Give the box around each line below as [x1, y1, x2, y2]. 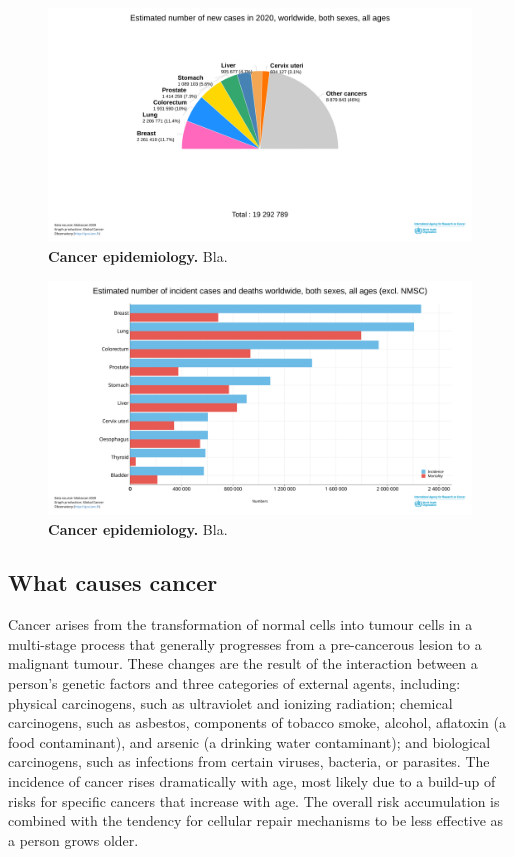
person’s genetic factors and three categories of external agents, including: [8, 673, 461, 694]
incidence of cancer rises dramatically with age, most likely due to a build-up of [8, 771, 496, 792]
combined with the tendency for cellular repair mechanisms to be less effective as [8, 810, 504, 831]
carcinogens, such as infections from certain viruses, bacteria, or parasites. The [8, 751, 490, 772]
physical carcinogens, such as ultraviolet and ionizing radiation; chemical [8, 692, 453, 713]
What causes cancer [8, 567, 218, 598]
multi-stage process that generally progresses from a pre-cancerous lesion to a [8, 633, 482, 654]
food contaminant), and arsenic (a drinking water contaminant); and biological [8, 731, 491, 752]
